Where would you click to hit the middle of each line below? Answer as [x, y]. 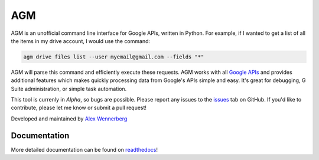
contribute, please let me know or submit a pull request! [79, 108]
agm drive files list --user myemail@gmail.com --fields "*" [114, 57]
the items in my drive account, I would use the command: [81, 41]
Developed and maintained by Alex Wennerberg [69, 119]
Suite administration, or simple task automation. [69, 89]
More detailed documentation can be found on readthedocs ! [84, 149]
